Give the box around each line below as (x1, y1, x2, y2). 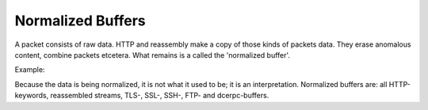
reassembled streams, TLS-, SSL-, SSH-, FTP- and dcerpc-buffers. (50, 91, 269, 101)
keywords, (14, 91, 49, 101)
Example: (14, 65, 45, 74)
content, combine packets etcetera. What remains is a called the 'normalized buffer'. (14, 50, 291, 59)
